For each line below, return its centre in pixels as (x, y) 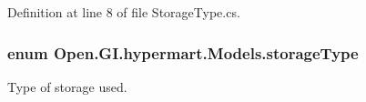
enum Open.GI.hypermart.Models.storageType (183, 52)
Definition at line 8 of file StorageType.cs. (124, 12)
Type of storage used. (67, 86)
